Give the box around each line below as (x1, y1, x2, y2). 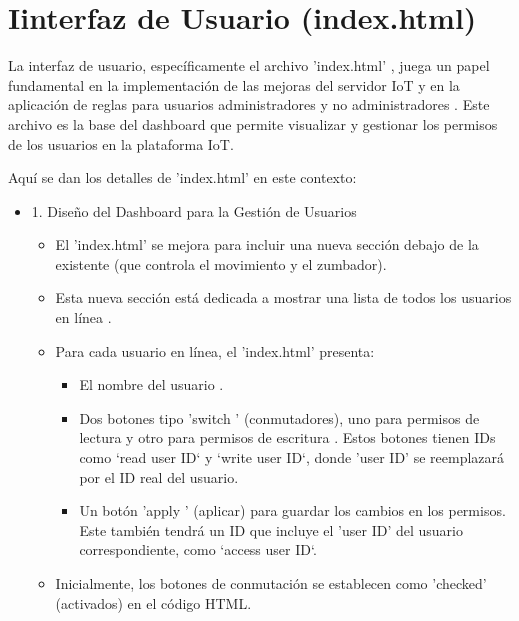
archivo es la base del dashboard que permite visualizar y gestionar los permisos (8, 113, 498, 134)
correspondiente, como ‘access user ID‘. (79, 539, 317, 560)
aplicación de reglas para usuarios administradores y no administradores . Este (8, 94, 490, 115)
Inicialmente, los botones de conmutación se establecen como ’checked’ (55, 573, 487, 593)
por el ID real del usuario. (79, 466, 239, 487)
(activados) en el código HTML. (55, 592, 252, 613)
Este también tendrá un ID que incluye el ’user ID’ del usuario (79, 519, 463, 540)
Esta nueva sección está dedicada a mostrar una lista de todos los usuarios (55, 287, 512, 308)
